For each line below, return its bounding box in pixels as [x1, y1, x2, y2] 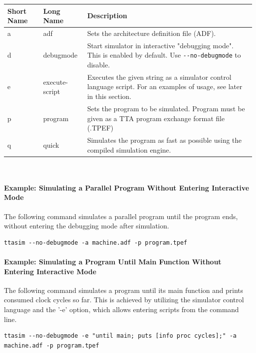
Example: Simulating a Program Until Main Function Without [4, 256, 222, 266]
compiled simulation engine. [87, 144, 171, 155]
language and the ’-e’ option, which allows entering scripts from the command [4, 304, 239, 314]
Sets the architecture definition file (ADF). [87, 28, 216, 38]
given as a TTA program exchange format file [87, 113, 225, 123]
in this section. [87, 91, 131, 101]
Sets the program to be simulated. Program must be [87, 103, 245, 113]
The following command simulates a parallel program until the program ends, [4, 211, 238, 221]
